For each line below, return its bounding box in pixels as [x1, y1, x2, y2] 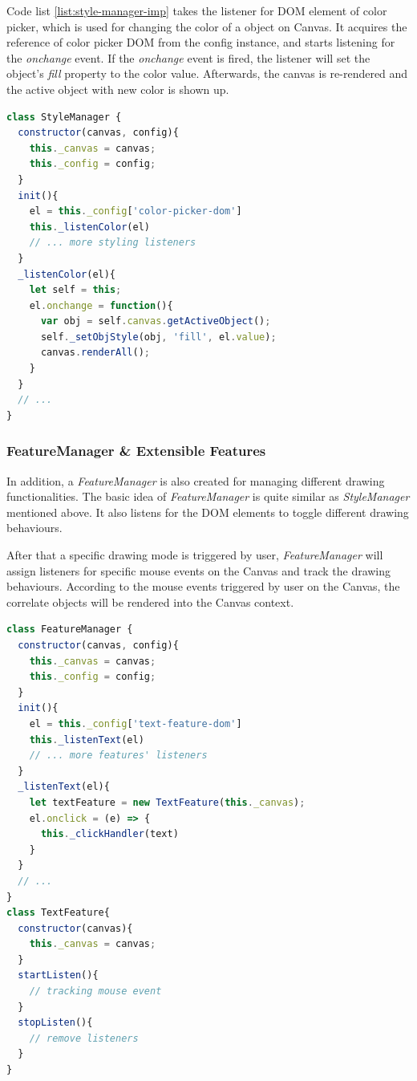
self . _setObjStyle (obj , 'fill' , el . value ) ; [40, 331, 277, 343]
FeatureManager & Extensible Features [6, 441, 266, 461]
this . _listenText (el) [29, 734, 144, 746]
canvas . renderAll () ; [40, 347, 151, 359]
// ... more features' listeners [29, 750, 208, 762]
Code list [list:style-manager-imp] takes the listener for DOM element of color [6, 2, 387, 18]
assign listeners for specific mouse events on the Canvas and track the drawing [6, 562, 391, 579]
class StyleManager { [6, 111, 122, 123]
